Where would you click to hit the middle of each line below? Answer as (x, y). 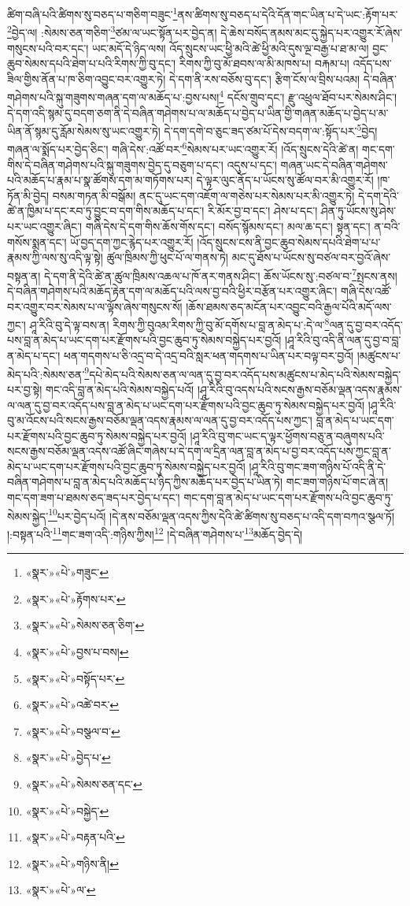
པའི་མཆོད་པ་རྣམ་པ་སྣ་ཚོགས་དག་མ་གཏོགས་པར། (100, 180)
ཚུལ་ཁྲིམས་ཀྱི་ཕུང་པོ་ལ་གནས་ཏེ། (167, 257)
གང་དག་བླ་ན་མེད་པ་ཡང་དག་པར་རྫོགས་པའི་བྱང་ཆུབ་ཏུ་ (288, 498)
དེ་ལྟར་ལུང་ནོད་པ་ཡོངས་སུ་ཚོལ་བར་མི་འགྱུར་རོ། (285, 180)
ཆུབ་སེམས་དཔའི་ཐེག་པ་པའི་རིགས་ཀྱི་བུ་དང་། (92, 63)
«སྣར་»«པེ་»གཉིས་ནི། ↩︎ (72, 863)
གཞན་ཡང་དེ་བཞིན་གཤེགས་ (334, 164)
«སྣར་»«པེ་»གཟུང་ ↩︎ (67, 572)
